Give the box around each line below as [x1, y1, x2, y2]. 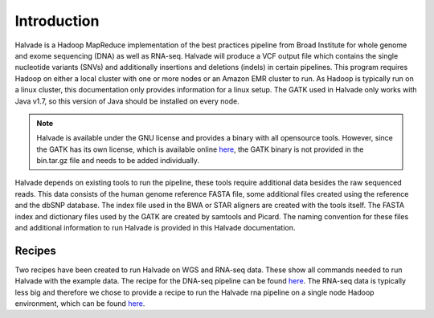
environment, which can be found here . [14, 299, 145, 308]
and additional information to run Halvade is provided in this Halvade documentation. [14, 223, 296, 233]
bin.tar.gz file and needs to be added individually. [36, 156, 200, 165]
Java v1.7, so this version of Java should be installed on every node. [14, 96, 240, 106]
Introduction [14, 12, 100, 30]
